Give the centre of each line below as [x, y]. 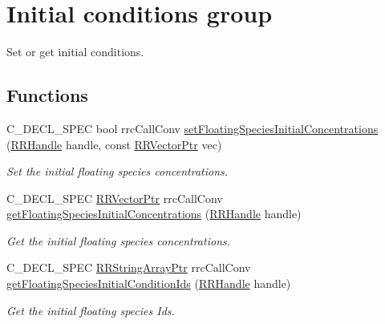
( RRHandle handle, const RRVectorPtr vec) [114, 144]
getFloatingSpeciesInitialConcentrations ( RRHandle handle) [154, 214]
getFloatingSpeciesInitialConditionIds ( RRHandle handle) [149, 283]
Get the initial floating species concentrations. [119, 240]
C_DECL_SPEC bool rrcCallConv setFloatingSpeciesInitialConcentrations [192, 128]
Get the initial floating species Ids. [91, 310]
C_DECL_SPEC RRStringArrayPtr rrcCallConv [129, 267]
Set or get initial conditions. [75, 52]
